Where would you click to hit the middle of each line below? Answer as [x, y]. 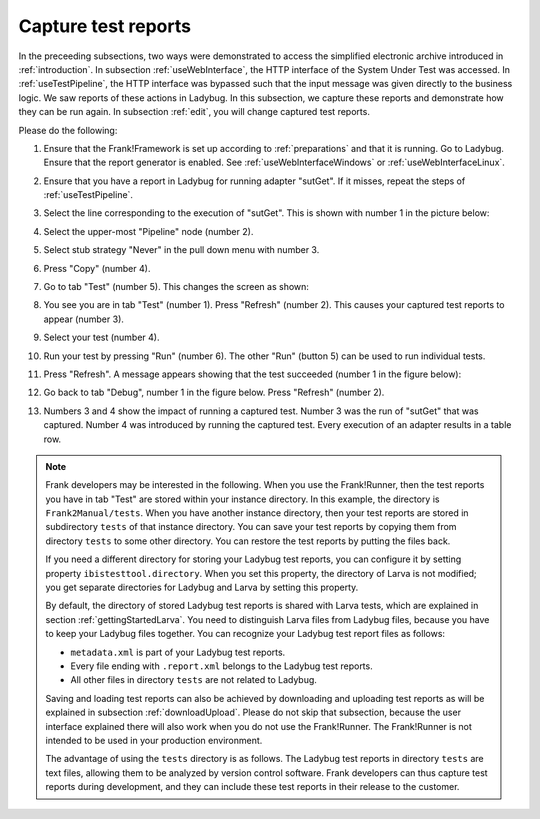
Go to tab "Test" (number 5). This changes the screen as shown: [176, 287]
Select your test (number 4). [101, 337]
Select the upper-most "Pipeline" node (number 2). [148, 231]
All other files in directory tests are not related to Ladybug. [193, 680]
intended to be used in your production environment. [154, 740]
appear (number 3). [84, 319]
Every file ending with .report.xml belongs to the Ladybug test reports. [222, 666]
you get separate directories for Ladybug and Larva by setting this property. [202, 587]
